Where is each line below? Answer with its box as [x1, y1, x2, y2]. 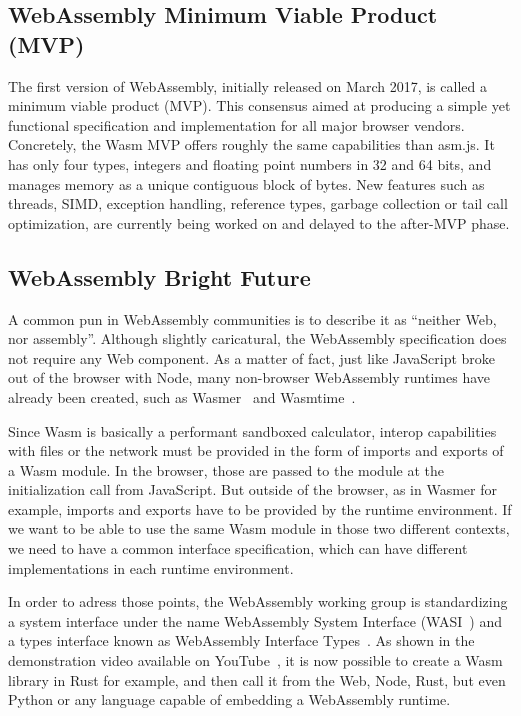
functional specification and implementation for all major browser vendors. [8, 114, 465, 135]
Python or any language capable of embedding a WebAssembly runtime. [8, 689, 451, 710]
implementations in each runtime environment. [8, 557, 294, 578]
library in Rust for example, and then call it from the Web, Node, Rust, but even [8, 669, 506, 690]
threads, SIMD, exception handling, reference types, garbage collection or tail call [8, 193, 508, 214]
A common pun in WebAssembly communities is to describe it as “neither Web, [8, 308, 497, 329]
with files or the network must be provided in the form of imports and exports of [8, 440, 504, 461]
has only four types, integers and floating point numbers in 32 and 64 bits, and [8, 153, 492, 174]
